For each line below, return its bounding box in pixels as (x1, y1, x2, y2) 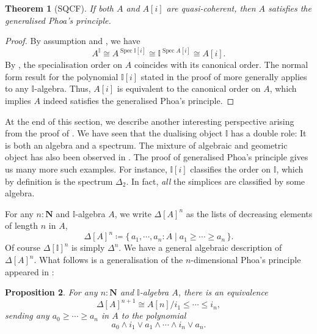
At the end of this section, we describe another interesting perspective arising (5, 114, 294, 127)
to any (5, 82, 29, 95)
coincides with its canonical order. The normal (134, 58, 308, 71)
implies (5, 94, 31, 106)
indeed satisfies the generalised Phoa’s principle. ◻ (43, 94, 235, 106)
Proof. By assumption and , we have (5, 34, 140, 47)
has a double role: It (231, 127, 307, 139)
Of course (5, 241, 41, 254)
